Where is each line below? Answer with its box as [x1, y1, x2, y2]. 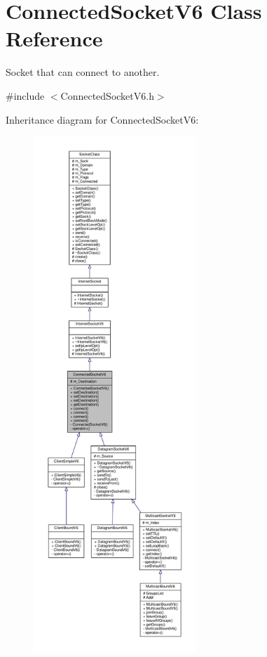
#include [6, 88, 45, 103]
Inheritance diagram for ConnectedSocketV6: [6, 112, 199, 126]
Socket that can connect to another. [6, 65, 160, 79]
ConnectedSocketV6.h [60, 88, 154, 103]
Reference [6, 24, 103, 53]
